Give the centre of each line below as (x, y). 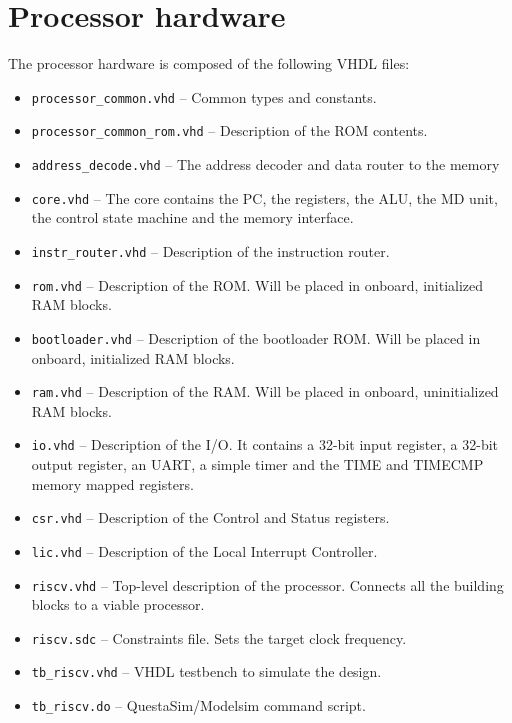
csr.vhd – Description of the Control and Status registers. (210, 517)
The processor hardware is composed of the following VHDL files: (209, 63)
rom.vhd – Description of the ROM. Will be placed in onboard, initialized (257, 284)
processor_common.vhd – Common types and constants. (204, 96)
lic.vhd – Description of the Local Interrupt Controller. (204, 550)
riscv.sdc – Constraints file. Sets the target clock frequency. (219, 637)
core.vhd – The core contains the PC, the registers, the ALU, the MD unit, (264, 197)
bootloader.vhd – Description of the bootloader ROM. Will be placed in (256, 337)
